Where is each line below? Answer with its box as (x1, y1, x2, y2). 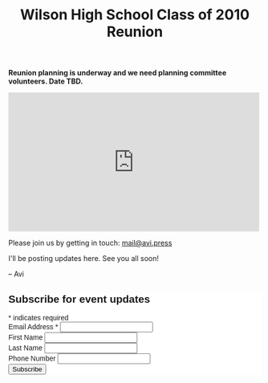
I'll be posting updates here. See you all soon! (8, 254, 159, 263)
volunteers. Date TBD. (8, 76, 83, 86)
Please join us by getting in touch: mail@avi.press (8, 238, 173, 248)
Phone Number (8, 354, 56, 363)
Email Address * (8, 323, 59, 331)
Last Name (8, 344, 43, 352)
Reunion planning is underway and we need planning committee (8, 68, 227, 78)
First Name (8, 333, 43, 342)
